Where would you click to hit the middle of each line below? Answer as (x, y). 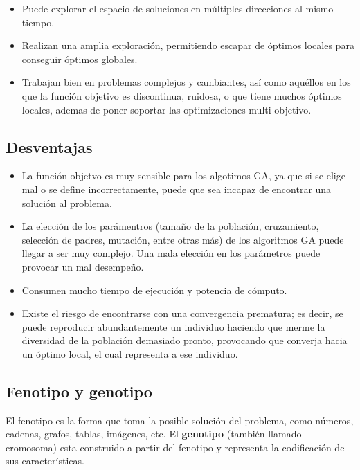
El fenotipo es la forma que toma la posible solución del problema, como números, (180, 420)
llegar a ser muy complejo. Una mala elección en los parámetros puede (171, 253)
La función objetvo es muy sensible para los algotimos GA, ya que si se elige (183, 175)
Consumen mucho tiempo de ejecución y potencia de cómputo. (154, 290)
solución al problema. (67, 202)
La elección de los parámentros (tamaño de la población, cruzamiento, (170, 226)
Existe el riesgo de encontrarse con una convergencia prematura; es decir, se (182, 313)
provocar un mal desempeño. (83, 266)
